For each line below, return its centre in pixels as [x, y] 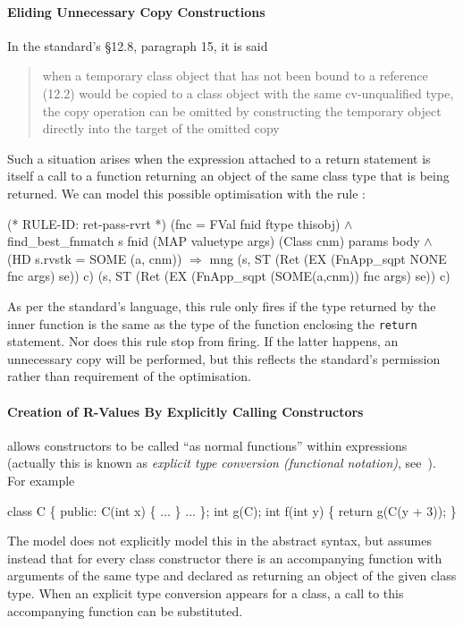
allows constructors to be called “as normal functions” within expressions [207, 445]
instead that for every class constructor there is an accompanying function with [225, 558]
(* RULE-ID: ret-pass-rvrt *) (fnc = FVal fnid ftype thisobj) [174, 223]
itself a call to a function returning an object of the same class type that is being [228, 176]
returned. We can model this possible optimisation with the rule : [187, 193]
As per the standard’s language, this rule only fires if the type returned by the [222, 305]
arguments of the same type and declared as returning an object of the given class [232, 575]
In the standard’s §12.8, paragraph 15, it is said [138, 45]
